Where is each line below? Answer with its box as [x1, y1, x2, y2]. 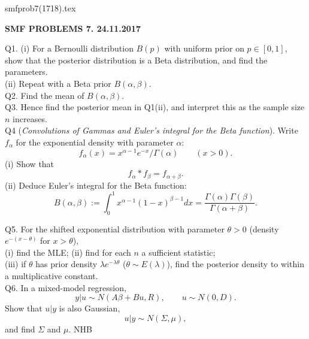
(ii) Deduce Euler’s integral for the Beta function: [5, 178, 187, 191]
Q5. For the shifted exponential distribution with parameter [5, 222, 225, 235]
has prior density [35, 258, 98, 270]
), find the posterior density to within [166, 258, 304, 270]
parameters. [5, 65, 48, 78]
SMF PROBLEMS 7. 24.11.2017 [5, 22, 141, 34]
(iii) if [5, 258, 26, 270]
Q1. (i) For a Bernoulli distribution [5, 42, 134, 55]
